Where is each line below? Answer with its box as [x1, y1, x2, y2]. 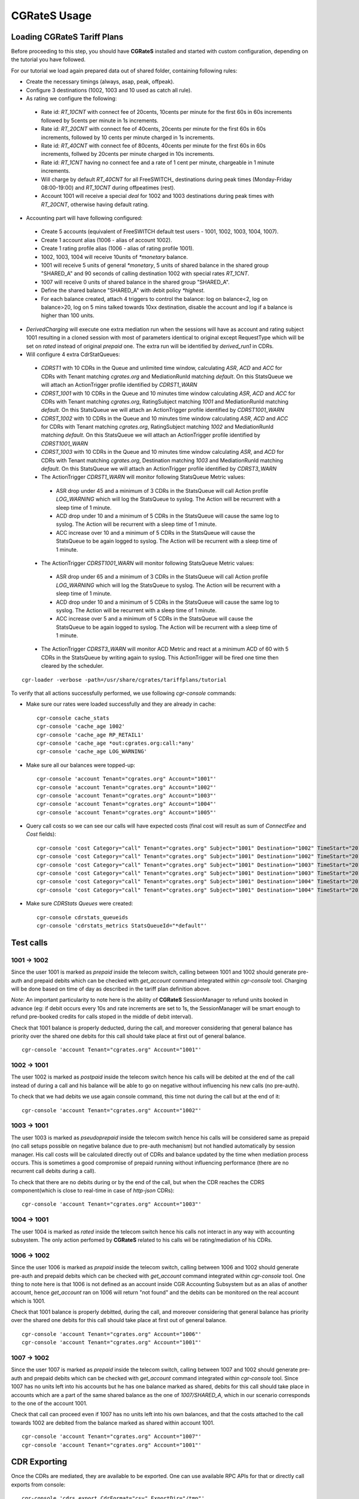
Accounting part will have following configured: [26, 215, 143, 222]
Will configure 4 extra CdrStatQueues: [26, 351, 120, 358]
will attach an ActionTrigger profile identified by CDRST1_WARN [41, 381, 197, 389]
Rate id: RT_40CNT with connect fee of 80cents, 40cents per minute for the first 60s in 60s [41, 142, 266, 149]
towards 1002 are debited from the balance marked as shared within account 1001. [11, 1419, 215, 1426]
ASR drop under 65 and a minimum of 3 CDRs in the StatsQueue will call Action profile [56, 573, 269, 580]
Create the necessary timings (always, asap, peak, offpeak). [26, 78, 175, 85]
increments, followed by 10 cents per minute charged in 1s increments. [41, 134, 215, 141]
